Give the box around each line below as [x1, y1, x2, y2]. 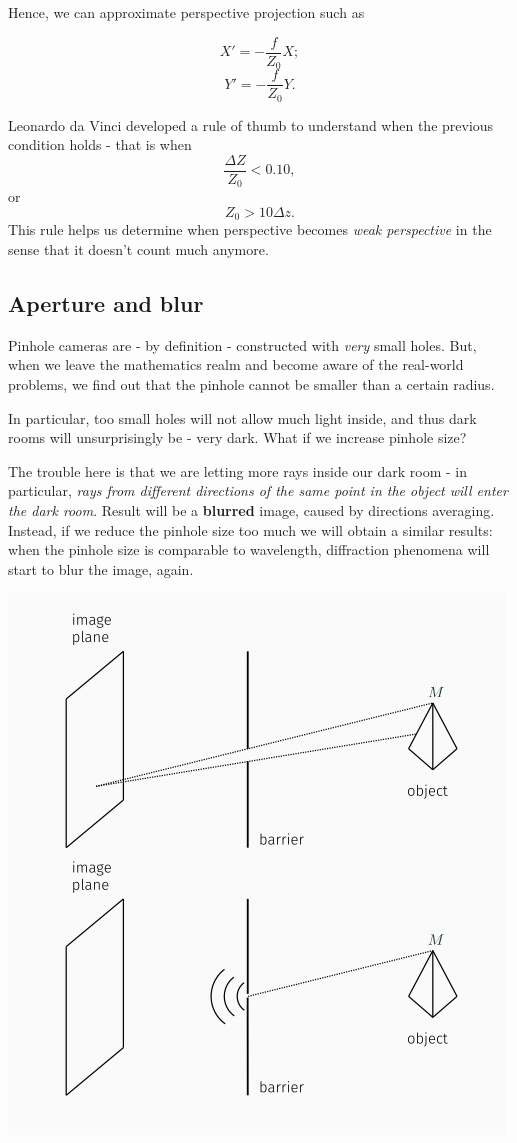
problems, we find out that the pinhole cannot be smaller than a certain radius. [8, 373, 495, 394]
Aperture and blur [8, 287, 204, 318]
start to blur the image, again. [8, 558, 194, 579]
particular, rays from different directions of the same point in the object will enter [8, 480, 508, 501]
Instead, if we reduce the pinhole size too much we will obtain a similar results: [8, 519, 493, 540]
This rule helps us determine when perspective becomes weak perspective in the [8, 219, 492, 240]
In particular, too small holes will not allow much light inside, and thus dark [8, 407, 477, 428]
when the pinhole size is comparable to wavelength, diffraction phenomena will [8, 539, 490, 560]
